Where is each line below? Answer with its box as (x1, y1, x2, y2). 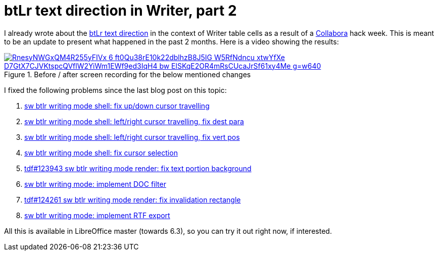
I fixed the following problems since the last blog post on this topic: (4, 85, 227, 94)
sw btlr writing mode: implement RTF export (24, 211, 170, 220)
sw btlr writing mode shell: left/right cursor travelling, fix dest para (24, 117, 244, 126)
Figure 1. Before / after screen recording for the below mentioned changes (4, 70, 251, 79)
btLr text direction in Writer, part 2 (4, 2, 237, 19)
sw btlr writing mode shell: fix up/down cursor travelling (24, 101, 210, 110)
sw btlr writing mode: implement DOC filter (24, 179, 166, 188)
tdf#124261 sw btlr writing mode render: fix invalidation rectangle (24, 195, 241, 204)
